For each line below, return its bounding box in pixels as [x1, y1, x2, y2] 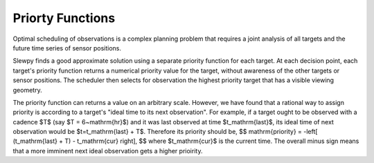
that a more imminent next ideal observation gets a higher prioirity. [12, 146, 203, 155]
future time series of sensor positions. [12, 44, 121, 52]
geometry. [12, 86, 42, 94]
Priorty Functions [12, 10, 116, 26]
